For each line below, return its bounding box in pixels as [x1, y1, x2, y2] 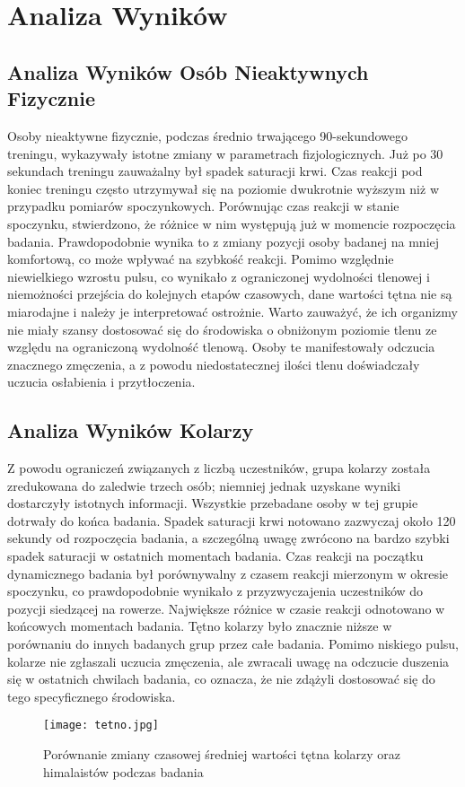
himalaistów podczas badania [43, 762, 204, 781]
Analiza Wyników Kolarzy [7, 416, 254, 444]
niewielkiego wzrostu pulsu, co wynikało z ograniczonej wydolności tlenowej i [7, 267, 430, 285]
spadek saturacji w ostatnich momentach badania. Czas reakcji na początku [7, 547, 424, 565]
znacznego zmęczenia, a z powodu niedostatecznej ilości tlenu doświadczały [7, 354, 420, 373]
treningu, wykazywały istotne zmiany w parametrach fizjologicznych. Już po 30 [7, 144, 443, 162]
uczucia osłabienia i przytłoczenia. [7, 372, 196, 391]
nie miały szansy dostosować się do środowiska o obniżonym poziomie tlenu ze [7, 319, 437, 338]
